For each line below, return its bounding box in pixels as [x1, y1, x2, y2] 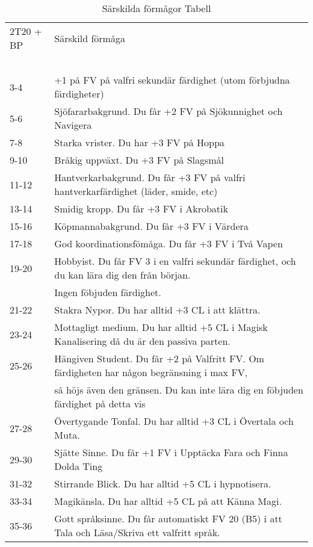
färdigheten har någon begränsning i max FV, [54, 365, 248, 379]
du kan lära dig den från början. [54, 268, 191, 282]
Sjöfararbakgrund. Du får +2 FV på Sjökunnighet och [54, 104, 283, 118]
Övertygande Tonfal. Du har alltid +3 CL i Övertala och [54, 414, 294, 428]
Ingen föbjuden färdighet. [54, 285, 161, 299]
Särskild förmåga [54, 31, 125, 45]
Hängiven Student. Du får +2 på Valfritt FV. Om [54, 351, 264, 365]
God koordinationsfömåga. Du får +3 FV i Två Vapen [54, 236, 283, 250]
